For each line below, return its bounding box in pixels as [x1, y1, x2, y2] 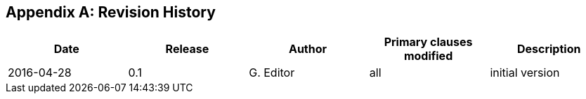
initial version [490, 66, 560, 80]
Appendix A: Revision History [6, 3, 216, 21]
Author [288, 42, 327, 56]
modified [403, 49, 453, 63]
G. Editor [249, 66, 295, 80]
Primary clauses [384, 35, 473, 49]
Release [165, 42, 209, 56]
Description [516, 42, 581, 56]
